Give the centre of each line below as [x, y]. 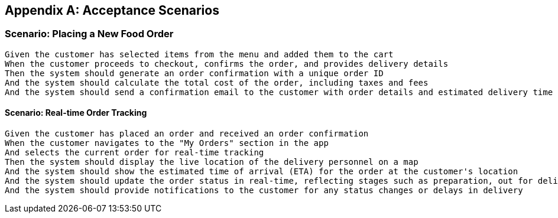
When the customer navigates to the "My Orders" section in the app [167, 143]
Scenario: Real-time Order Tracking [76, 113]
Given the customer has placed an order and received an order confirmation [187, 134]
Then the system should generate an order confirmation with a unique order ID [194, 73]
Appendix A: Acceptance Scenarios [112, 10]
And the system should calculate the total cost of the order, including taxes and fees [217, 82]
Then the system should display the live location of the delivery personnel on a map [212, 162]
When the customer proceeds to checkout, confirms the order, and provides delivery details [227, 64]
